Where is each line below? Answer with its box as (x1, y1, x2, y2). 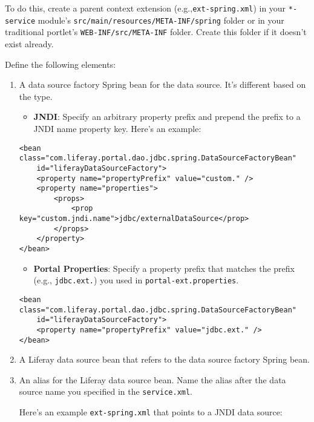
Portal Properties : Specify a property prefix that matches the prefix (33, 262, 295, 274)
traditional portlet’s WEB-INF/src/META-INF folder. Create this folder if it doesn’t (5, 25, 307, 38)
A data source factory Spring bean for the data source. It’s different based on (19, 78, 306, 91)
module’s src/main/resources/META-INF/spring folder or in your (38, 13, 284, 26)
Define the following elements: (5, 58, 116, 70)
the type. (19, 90, 53, 102)
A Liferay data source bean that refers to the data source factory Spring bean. (19, 353, 310, 366)
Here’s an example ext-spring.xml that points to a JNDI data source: (19, 406, 283, 418)
